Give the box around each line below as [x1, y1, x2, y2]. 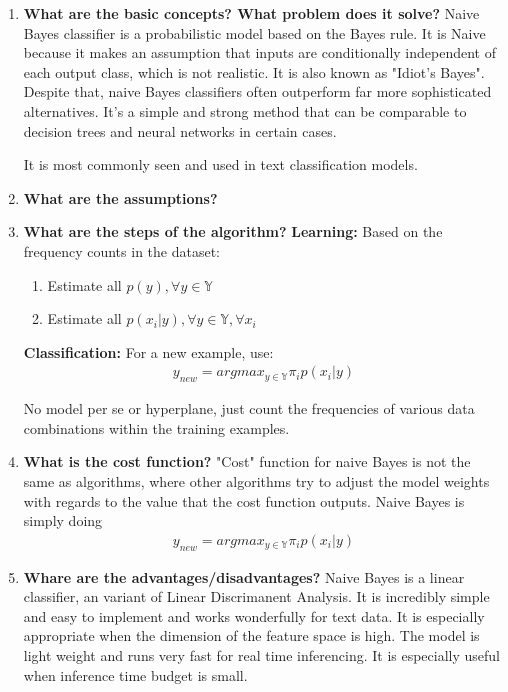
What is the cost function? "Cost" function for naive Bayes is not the [23, 451, 471, 472]
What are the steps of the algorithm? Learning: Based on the [23, 221, 443, 242]
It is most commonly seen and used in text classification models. [23, 154, 418, 175]
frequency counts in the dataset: [23, 240, 220, 261]
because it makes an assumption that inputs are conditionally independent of [23, 42, 496, 63]
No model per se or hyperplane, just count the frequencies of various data [23, 398, 475, 419]
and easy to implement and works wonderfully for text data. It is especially [23, 605, 485, 626]
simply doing [23, 510, 103, 531]
